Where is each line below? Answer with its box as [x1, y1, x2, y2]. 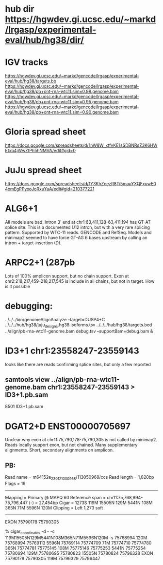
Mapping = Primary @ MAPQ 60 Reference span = [5, 494, 106, 500]
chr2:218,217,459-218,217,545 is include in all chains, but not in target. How [5, 278, 155, 284]
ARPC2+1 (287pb [5, 257, 75, 268]
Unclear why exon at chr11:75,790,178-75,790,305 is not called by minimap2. [5, 437, 158, 443]
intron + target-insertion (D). [5, 240, 62, 246]
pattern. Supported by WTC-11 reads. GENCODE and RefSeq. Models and [5, 229, 152, 235]
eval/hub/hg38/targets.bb [5, 78, 57, 84]
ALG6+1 [5, 203, 38, 214]
